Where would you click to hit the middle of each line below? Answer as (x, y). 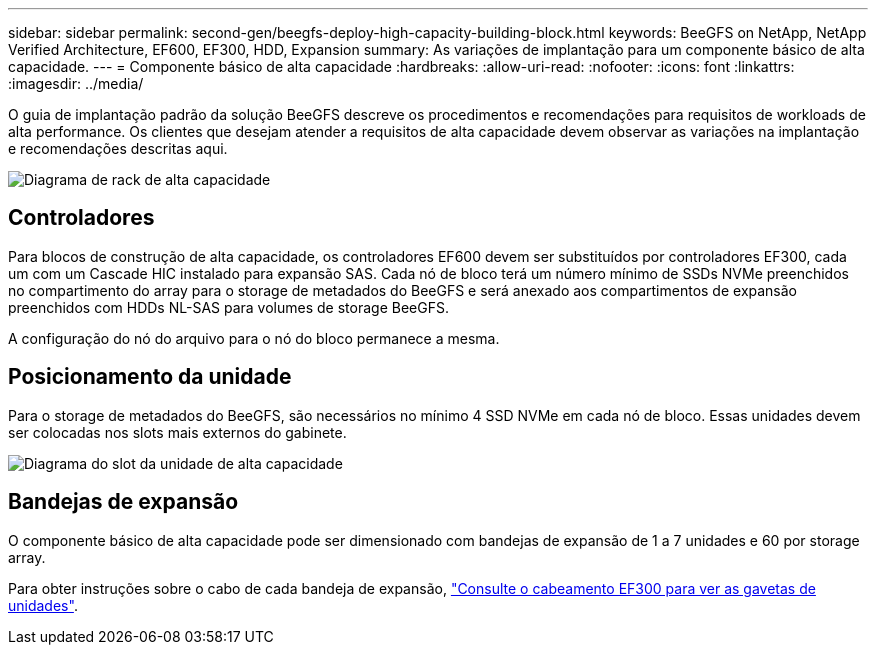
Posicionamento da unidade (150, 377)
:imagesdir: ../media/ (76, 83)
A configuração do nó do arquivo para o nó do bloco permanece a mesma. (254, 338)
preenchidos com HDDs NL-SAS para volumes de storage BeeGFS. (228, 307)
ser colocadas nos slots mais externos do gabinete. (177, 432)
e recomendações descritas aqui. (118, 148)
